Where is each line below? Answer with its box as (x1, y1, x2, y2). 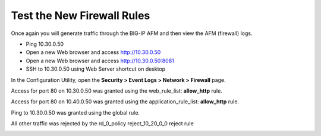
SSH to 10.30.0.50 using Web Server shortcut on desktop (26, 65, 166, 72)
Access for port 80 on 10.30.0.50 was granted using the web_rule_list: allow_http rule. (11, 87, 222, 94)
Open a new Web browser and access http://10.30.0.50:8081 (26, 57, 175, 64)
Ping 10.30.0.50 (26, 40, 64, 48)
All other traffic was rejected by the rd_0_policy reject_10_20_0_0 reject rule (11, 120, 194, 127)
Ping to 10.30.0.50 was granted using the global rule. (11, 109, 140, 116)
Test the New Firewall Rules (11, 9, 150, 22)
